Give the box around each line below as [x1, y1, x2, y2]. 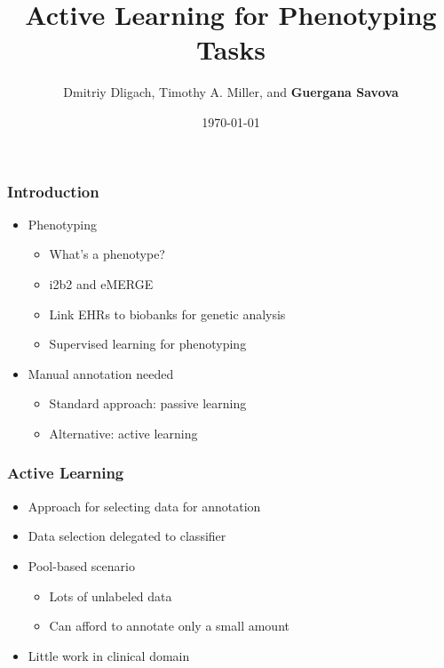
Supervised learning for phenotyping [49, 334, 247, 353]
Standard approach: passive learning [49, 394, 247, 413]
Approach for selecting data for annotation [28, 496, 261, 515]
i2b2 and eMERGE [49, 274, 154, 293]
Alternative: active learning [49, 423, 198, 442]
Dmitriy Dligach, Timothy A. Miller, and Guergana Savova [63, 83, 399, 101]
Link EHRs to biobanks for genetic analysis [49, 304, 286, 323]
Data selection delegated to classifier [28, 527, 226, 545]
